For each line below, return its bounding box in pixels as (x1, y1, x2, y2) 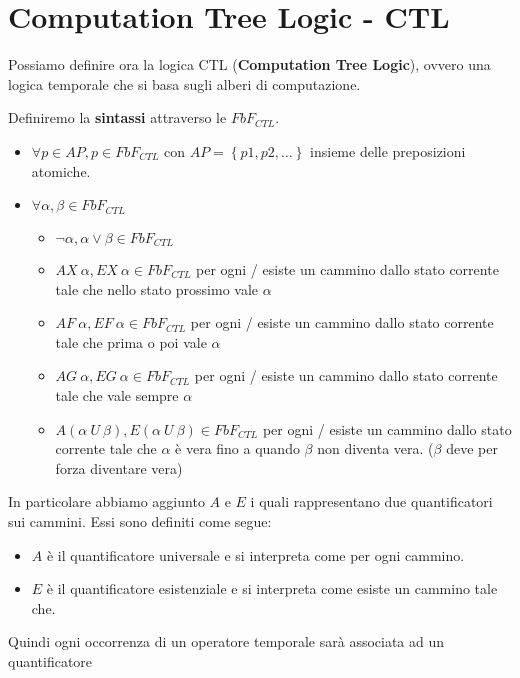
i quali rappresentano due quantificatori (250, 491, 493, 512)
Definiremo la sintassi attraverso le (8, 107, 227, 128)
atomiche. (31, 160, 91, 181)
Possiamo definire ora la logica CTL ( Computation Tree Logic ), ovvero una (8, 54, 491, 75)
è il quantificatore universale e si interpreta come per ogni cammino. (46, 544, 465, 565)
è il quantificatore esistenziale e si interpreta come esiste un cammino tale (46, 578, 498, 599)
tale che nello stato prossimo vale (55, 278, 259, 299)
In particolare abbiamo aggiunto (8, 491, 205, 512)
